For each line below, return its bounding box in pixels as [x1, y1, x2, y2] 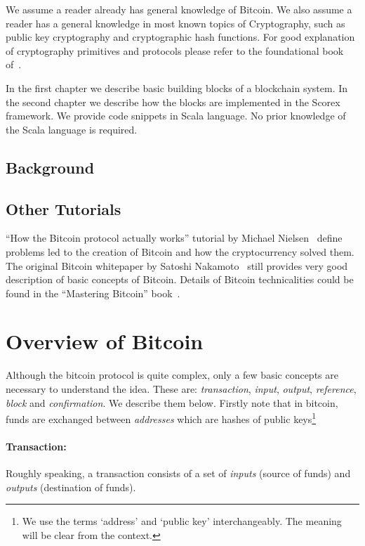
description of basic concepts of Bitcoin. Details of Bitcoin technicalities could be [6, 272, 354, 287]
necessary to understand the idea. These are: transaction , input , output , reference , [6, 382, 357, 396]
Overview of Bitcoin [6, 327, 204, 356]
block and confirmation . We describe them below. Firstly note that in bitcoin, [6, 395, 338, 410]
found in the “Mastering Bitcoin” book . [6, 285, 180, 300]
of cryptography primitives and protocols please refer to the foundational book [6, 43, 344, 58]
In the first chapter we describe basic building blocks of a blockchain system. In [6, 80, 348, 95]
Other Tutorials [6, 197, 121, 219]
